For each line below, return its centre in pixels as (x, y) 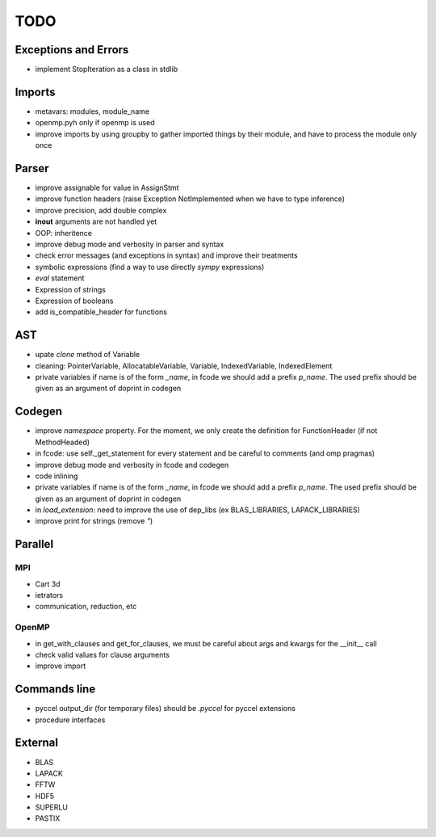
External (36, 743)
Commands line (55, 690)
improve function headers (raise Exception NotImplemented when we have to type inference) (190, 199)
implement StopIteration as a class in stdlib (106, 69)
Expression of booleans (74, 301)
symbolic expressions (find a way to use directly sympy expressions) (150, 267)
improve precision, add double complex (101, 210)
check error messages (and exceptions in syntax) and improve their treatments (166, 255)
